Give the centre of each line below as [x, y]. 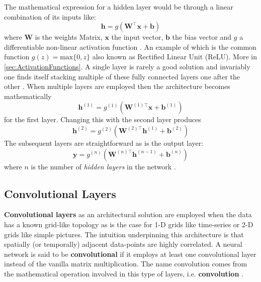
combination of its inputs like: [50, 16]
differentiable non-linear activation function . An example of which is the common [130, 46]
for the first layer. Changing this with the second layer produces [103, 119]
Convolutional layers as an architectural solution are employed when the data [128, 214]
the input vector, [137, 37]
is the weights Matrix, [69, 37]
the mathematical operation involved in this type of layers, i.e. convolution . [124, 273]
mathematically [28, 96]
